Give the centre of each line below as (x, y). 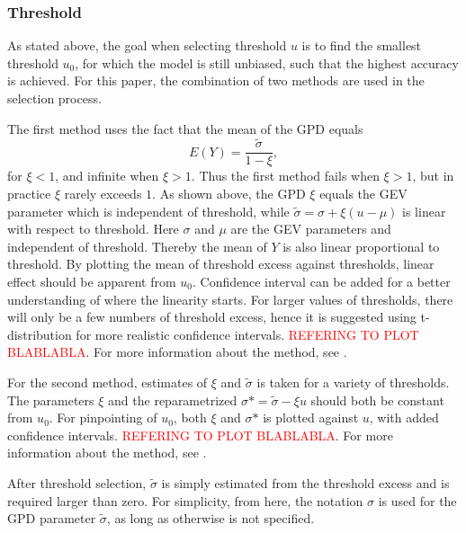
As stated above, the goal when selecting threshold (147, 45)
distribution (40, 334)
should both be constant (377, 400)
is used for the (417, 500)
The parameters (51, 400)
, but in (433, 176)
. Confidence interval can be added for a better (321, 282)
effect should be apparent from (92, 282)
